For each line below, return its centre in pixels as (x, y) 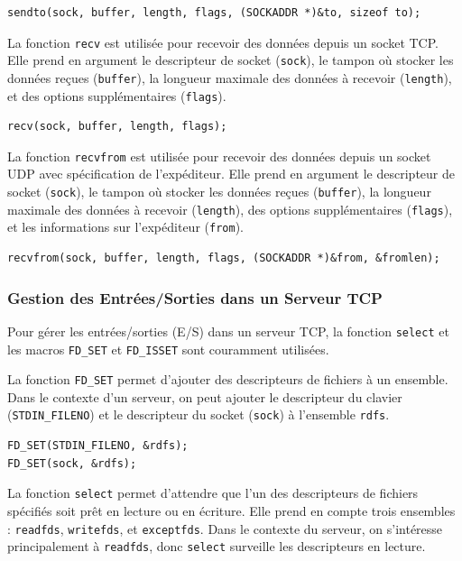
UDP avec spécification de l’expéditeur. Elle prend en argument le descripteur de (231, 174)
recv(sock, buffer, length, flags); (117, 127)
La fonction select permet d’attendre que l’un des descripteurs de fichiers (213, 493)
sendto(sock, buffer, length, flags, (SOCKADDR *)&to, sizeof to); (214, 13)
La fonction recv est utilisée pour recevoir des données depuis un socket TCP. (223, 42)
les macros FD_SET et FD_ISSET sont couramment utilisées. (168, 349)
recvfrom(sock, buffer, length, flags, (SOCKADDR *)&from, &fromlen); (224, 258)
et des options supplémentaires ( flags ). (117, 95)
